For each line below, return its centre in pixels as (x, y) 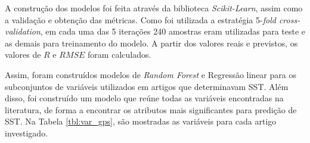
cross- (289, 19)
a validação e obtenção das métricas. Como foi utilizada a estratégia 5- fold (140, 19)
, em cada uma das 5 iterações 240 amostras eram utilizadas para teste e (173, 31)
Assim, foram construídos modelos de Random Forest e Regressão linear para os (151, 74)
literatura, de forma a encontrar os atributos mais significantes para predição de (151, 109)
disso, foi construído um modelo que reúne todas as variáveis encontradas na (144, 98)
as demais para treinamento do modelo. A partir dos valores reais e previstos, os (151, 43)
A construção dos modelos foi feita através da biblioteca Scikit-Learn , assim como (154, 8)
